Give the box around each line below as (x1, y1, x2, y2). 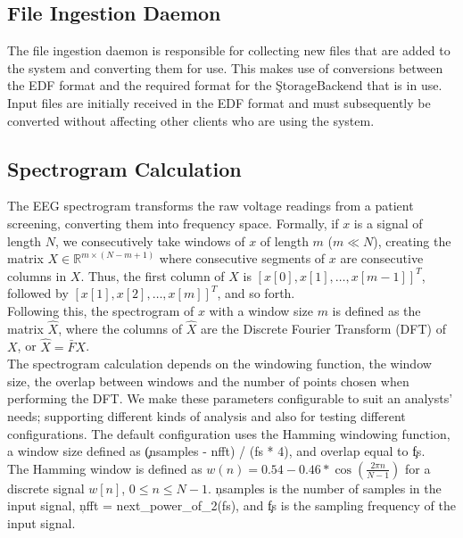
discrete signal (7, 478, 85, 497)
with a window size (209, 301, 313, 319)
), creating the (373, 231, 451, 250)
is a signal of (353, 213, 423, 232)
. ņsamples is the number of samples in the (207, 478, 442, 497)
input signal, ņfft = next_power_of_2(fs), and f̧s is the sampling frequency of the (7, 496, 456, 515)
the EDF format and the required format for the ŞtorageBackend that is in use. (7, 76, 442, 95)
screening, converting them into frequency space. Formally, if (7, 213, 339, 232)
